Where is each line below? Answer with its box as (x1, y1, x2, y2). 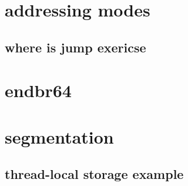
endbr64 (5, 78, 72, 102)
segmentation (5, 124, 114, 148)
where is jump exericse (5, 38, 146, 56)
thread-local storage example (5, 165, 184, 183)
